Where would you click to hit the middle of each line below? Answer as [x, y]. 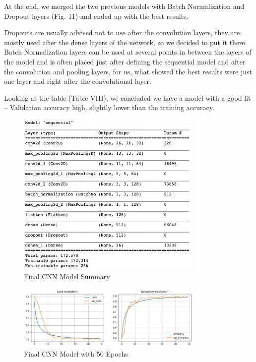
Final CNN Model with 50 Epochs [76, 354]
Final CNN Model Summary [67, 276]
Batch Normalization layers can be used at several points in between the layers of [128, 52]
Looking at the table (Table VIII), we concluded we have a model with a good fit [128, 97]
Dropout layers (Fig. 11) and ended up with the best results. [96, 16]
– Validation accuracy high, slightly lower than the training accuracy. [109, 107]
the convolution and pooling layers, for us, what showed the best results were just [128, 71]
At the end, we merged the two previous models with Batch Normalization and [124, 6]
